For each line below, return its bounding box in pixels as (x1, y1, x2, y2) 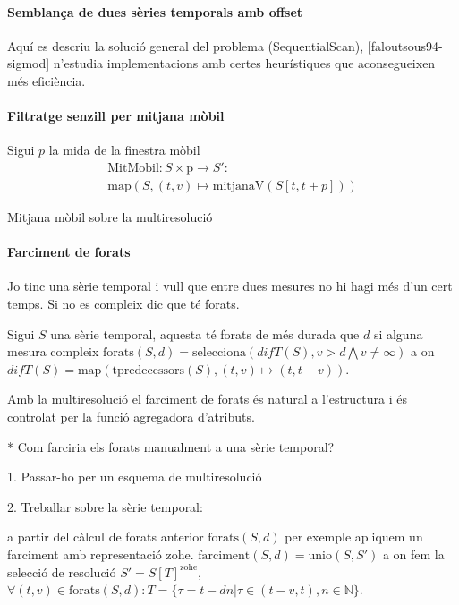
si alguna (373, 324, 423, 343)
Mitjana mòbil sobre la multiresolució (7, 208, 213, 226)
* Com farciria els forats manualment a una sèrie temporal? (7, 437, 335, 456)
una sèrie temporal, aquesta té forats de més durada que (50, 324, 360, 343)
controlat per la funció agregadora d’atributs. (7, 406, 255, 425)
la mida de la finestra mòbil (48, 141, 200, 159)
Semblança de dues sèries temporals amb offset (7, 2, 303, 21)
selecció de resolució (7, 562, 116, 581)
